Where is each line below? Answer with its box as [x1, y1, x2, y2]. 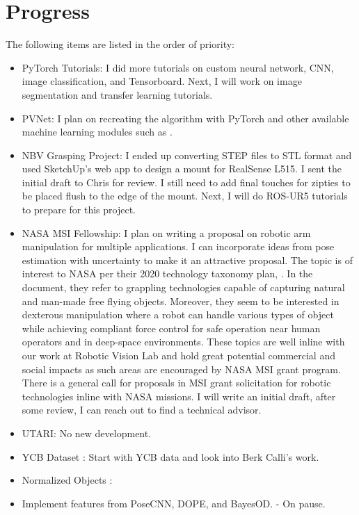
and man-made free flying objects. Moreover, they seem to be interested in [22, 293, 340, 308]
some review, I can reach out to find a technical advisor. [22, 402, 262, 417]
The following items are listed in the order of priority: [6, 37, 234, 51]
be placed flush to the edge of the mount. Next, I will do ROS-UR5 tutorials [22, 188, 348, 203]
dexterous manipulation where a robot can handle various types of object [22, 307, 334, 322]
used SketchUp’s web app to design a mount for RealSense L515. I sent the [22, 161, 342, 176]
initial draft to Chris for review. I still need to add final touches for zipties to [22, 174, 351, 189]
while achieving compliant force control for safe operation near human [22, 320, 321, 335]
